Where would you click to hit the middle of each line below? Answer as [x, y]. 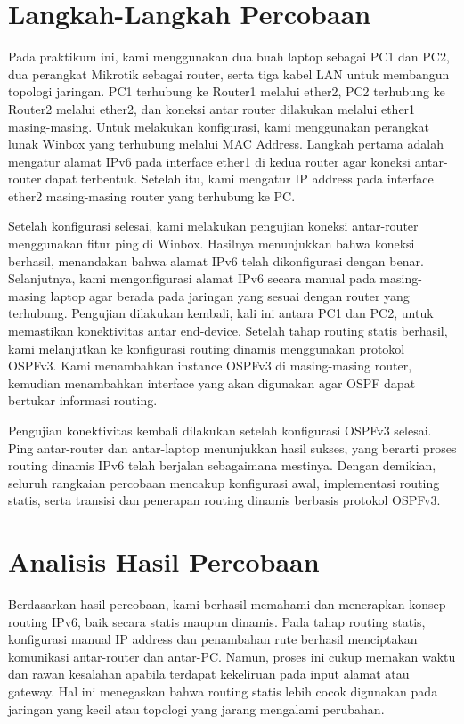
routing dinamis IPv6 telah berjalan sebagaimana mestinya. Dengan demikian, [222, 465]
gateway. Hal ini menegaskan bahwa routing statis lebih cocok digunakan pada [223, 691]
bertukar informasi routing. [83, 400]
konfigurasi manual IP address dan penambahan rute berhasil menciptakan [213, 639]
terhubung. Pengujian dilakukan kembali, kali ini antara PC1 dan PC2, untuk [221, 313]
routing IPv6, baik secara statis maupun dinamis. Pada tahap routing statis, [217, 621]
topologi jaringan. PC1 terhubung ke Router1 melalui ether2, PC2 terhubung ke [227, 91]
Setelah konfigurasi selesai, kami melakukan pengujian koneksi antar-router [213, 226]
